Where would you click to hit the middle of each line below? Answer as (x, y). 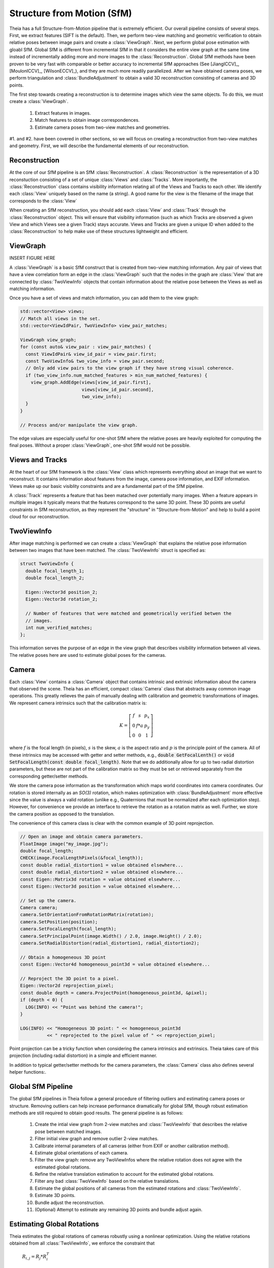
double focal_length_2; (55, 578)
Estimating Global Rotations (54, 1224)
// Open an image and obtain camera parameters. (82, 837)
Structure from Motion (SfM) (71, 13)
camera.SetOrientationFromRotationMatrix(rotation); (87, 915)
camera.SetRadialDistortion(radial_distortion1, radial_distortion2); (110, 943)
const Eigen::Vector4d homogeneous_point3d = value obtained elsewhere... (115, 964)
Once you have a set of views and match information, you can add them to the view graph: (104, 298)
